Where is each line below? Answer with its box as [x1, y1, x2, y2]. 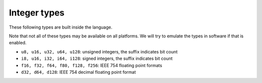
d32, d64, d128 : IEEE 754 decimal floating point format [21, 69, 136, 75]
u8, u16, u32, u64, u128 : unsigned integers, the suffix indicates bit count [21, 49, 178, 54]
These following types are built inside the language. [9, 24, 113, 30]
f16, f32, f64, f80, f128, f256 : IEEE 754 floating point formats [21, 62, 163, 68]
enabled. [9, 40, 27, 46]
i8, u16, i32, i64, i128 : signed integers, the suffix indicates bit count [21, 56, 173, 62]
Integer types [9, 7, 65, 18]
